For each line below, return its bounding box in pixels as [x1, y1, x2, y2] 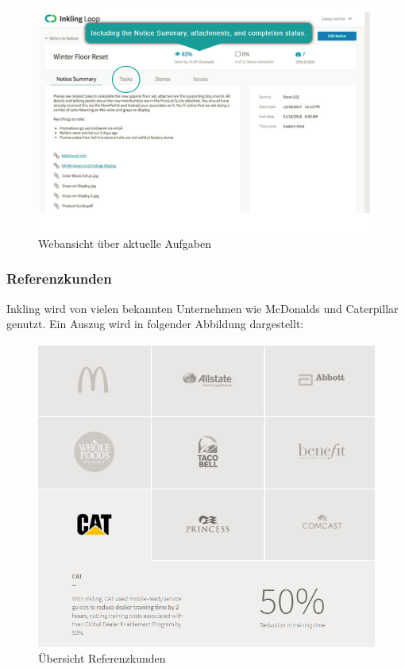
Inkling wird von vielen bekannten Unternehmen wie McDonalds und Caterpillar [6, 300, 399, 316]
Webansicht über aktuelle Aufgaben [38, 234, 211, 251]
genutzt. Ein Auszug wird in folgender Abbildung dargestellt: [6, 315, 304, 332]
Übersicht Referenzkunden [38, 650, 166, 667]
